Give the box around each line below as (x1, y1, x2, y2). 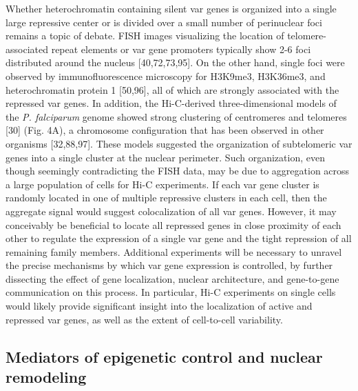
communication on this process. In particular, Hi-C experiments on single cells (6, 285, 336, 299)
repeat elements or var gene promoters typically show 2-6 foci (51, 41, 311, 56)
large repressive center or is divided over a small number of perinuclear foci (6, 14, 322, 29)
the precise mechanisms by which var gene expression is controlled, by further (6, 258, 333, 272)
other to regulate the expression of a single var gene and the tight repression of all (6, 231, 352, 245)
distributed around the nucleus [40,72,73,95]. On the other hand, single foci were (6, 55, 345, 70)
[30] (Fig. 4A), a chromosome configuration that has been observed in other (6, 123, 324, 137)
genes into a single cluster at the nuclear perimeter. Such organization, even (6, 150, 325, 164)
